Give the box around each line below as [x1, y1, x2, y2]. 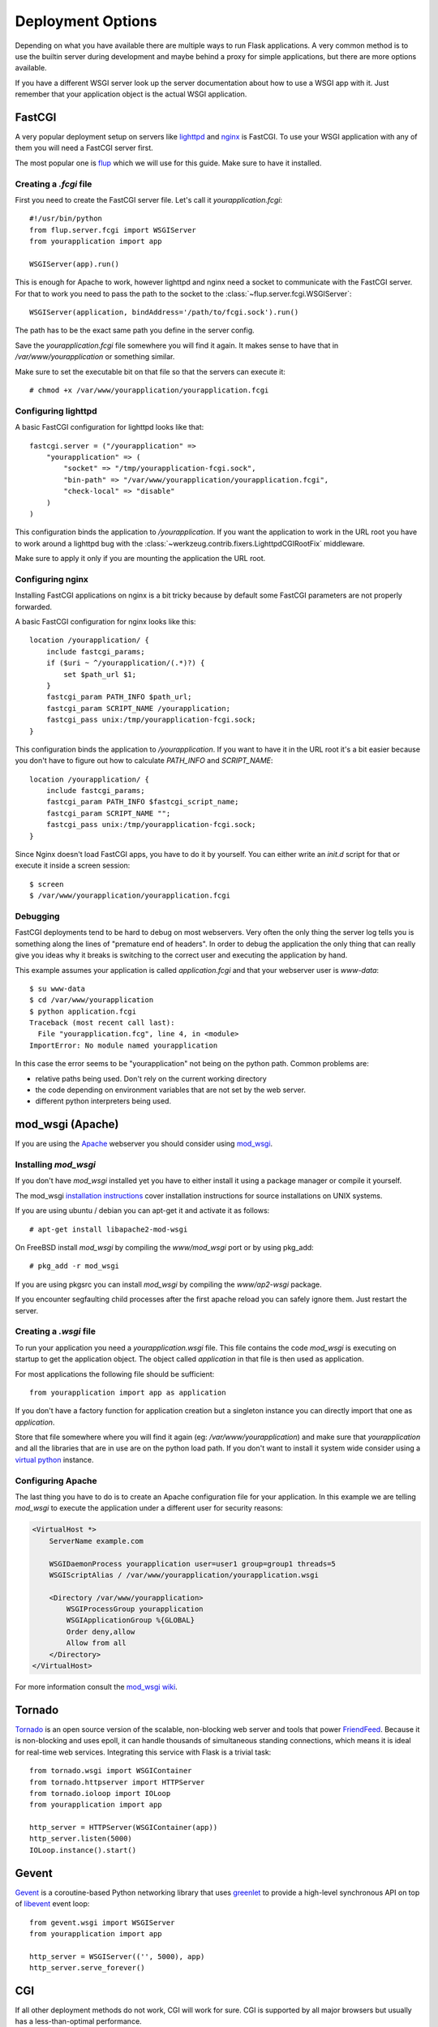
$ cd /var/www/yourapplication [29, 996, 154, 1005]
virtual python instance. [15, 1455, 94, 1464]
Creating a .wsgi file [15, 1326, 97, 1337]
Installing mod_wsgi [15, 1159, 97, 1171]
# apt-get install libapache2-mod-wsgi [29, 1224, 188, 1234]
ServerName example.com [49, 1536, 144, 1545]
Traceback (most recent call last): [29, 1018, 175, 1027]
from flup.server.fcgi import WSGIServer [29, 225, 196, 234]
